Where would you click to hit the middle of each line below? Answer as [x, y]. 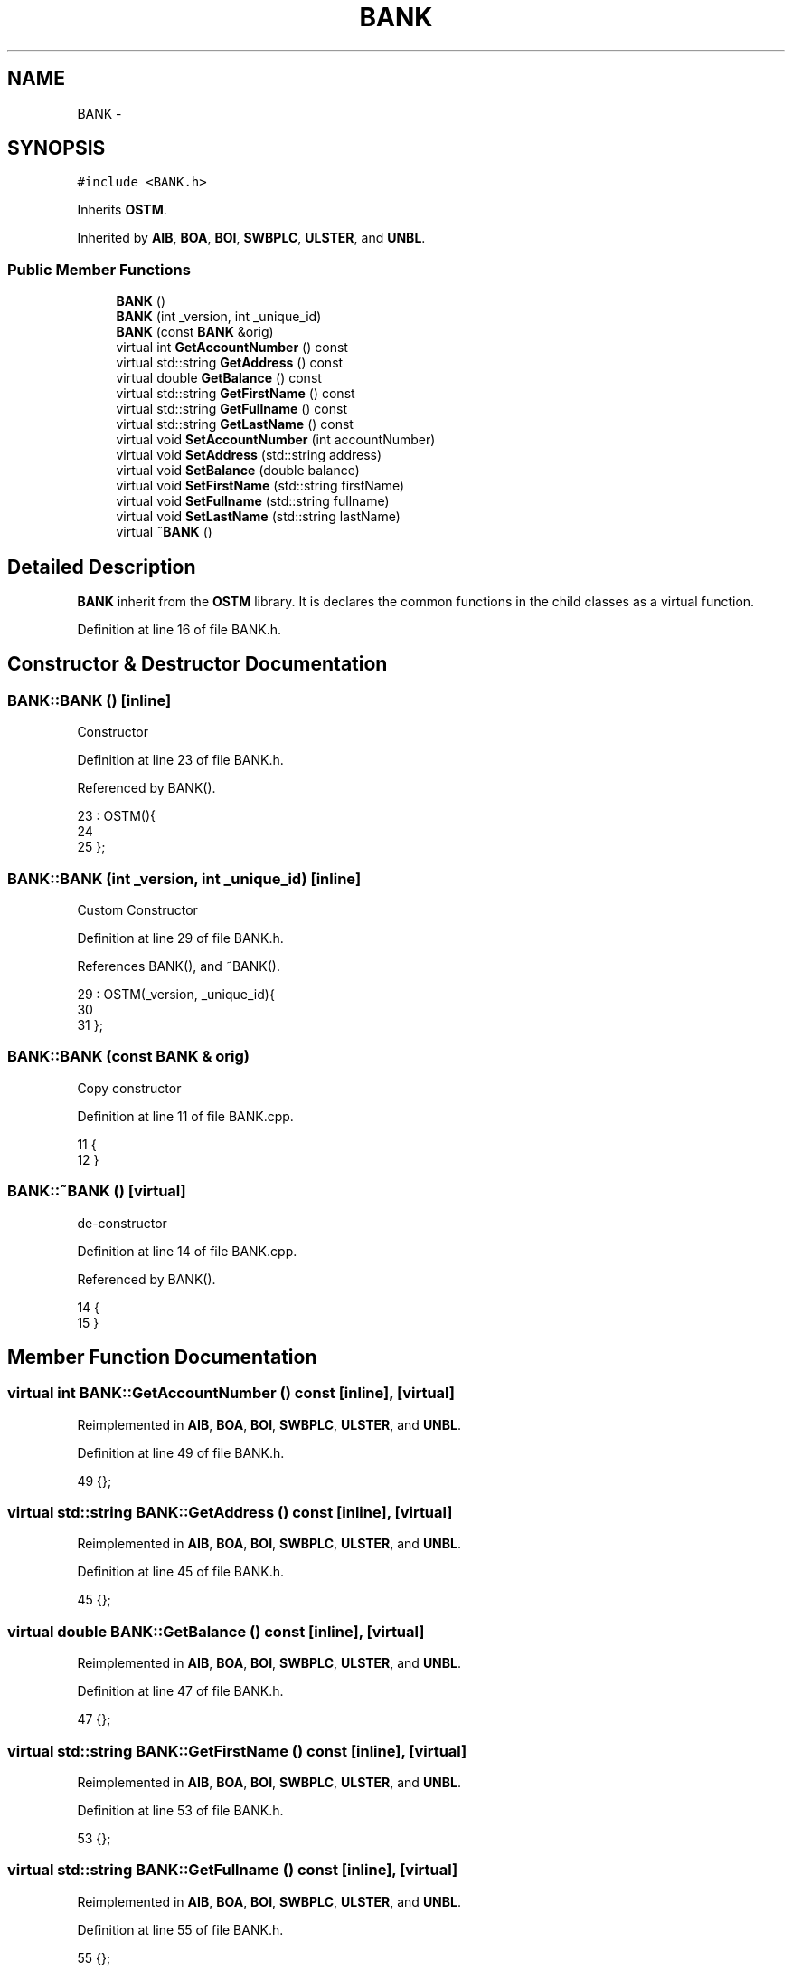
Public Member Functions [99, 269]
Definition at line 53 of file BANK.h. [180, 1810]
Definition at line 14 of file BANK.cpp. [187, 1251]
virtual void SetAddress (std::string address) [249, 455]
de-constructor [122, 1223]
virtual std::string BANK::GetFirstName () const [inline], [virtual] [237, 1751]
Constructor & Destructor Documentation [198, 664]
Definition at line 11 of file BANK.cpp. [185, 1116]
